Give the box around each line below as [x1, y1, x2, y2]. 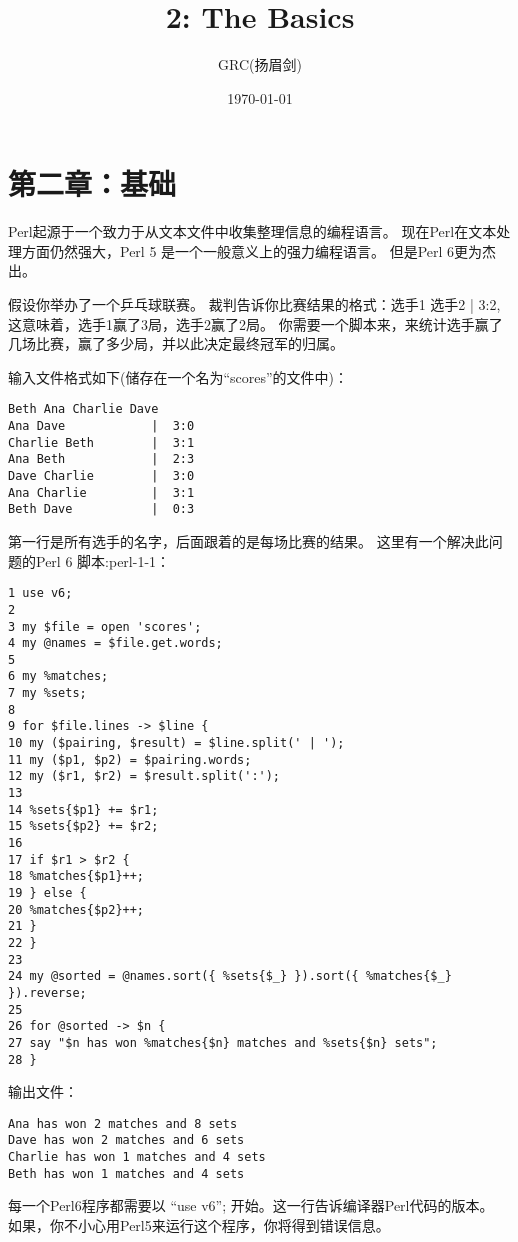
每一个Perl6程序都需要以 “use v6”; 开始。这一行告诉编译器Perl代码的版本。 [8, 1195, 494, 1216]
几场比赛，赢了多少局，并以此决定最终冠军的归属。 [8, 333, 344, 354]
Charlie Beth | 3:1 [8, 435, 195, 450]
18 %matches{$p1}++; [8, 869, 145, 884]
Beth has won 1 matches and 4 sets [8, 1166, 245, 1181]
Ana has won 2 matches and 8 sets [8, 1116, 238, 1131]
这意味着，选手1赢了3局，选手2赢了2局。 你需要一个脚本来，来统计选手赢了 [8, 313, 503, 334]
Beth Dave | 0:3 [8, 502, 195, 517]
